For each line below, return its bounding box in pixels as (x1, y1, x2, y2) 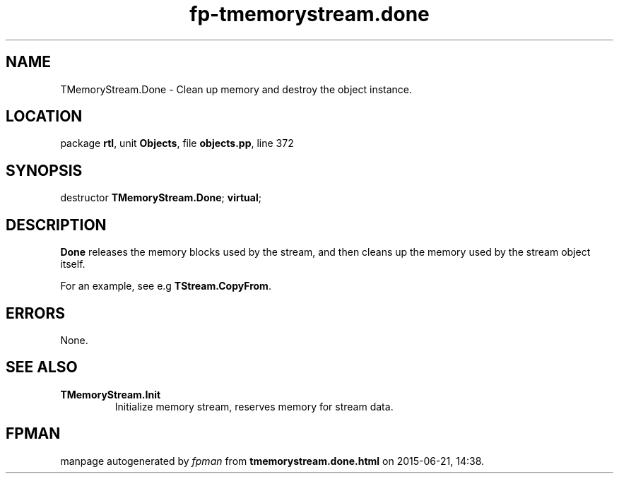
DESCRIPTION (6, 215, 107, 234)
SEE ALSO (6, 358, 78, 377)
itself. (60, 258, 86, 271)
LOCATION (6, 107, 83, 126)
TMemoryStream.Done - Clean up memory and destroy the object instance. (60, 83, 413, 95)
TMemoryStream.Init (60, 388, 161, 401)
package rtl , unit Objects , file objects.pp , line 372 (60, 137, 294, 150)
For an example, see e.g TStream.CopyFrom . (60, 280, 271, 292)
